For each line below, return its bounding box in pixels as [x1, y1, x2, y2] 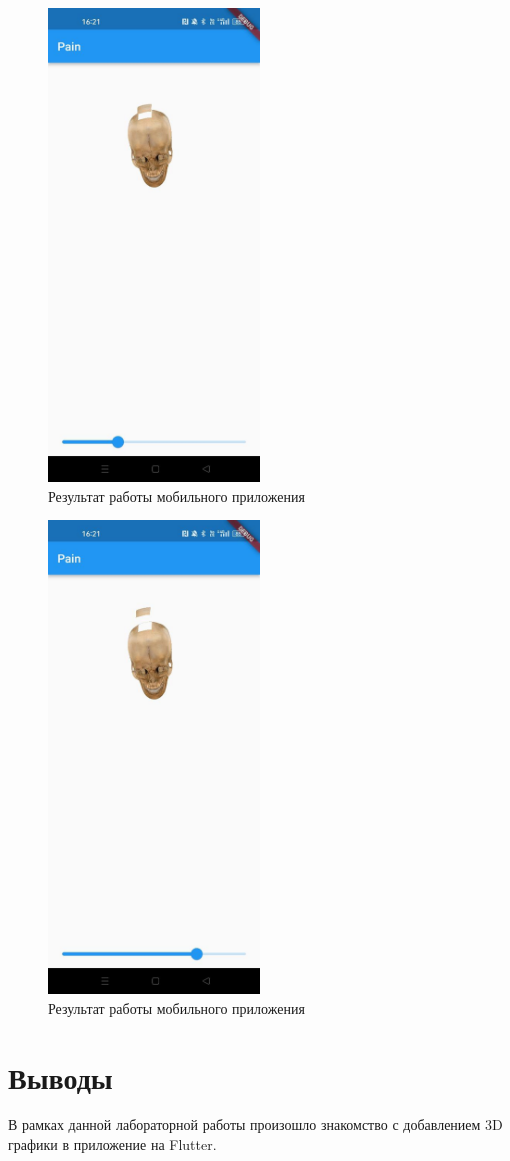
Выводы [8, 1056, 113, 1097]
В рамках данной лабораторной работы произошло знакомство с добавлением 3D [8, 1114, 503, 1135]
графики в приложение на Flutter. [8, 1134, 217, 1155]
